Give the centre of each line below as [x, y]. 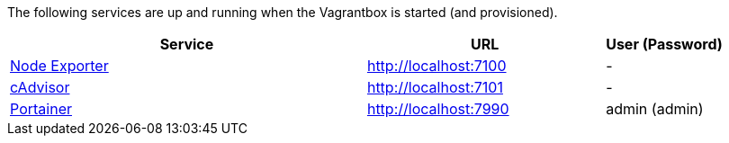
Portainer [41, 109]
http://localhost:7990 [438, 109]
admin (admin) [655, 109]
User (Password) [664, 44]
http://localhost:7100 [436, 66]
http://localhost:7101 [435, 87]
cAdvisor [40, 87]
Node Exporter [59, 66]
